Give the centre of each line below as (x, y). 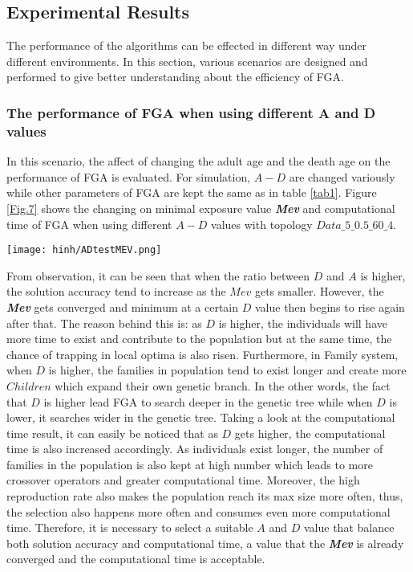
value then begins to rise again (330, 306)
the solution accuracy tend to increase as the (116, 291)
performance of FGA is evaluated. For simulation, (129, 176)
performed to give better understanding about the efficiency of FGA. (175, 77)
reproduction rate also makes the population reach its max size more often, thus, (205, 496)
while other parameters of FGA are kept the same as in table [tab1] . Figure (192, 192)
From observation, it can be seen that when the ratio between (158, 275)
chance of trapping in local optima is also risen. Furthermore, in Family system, (202, 354)
